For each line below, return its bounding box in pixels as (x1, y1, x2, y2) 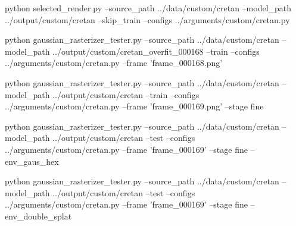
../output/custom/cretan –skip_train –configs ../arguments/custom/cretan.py (5, 13, 290, 26)
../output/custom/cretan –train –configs (52, 88, 200, 101)
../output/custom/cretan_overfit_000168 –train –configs (52, 45, 260, 57)
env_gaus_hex (5, 155, 59, 167)
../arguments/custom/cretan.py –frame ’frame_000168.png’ (5, 56, 223, 69)
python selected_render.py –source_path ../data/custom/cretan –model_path (5, 2, 292, 14)
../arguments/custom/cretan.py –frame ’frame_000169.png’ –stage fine (5, 100, 264, 112)
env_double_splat (5, 209, 72, 222)
